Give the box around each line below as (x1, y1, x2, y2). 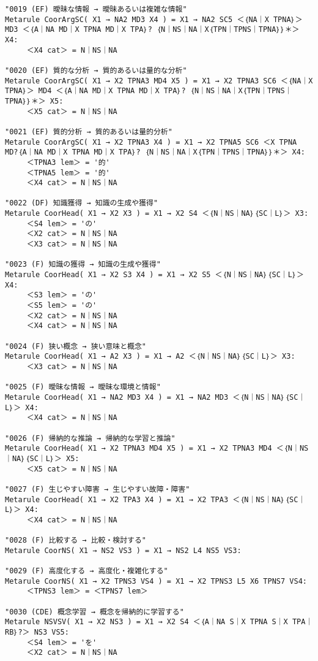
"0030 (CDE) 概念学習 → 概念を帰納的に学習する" (5, 607, 184, 616)
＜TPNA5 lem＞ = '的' (26, 168, 110, 177)
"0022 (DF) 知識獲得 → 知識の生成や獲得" (5, 199, 158, 208)
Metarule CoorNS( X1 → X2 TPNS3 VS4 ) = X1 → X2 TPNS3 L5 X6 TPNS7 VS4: (5, 576, 307, 586)
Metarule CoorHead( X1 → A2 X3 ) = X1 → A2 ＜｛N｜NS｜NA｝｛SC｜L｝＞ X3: (5, 352, 295, 361)
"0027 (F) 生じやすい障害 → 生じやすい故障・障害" (5, 484, 190, 494)
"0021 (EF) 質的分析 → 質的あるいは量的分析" (5, 127, 172, 136)
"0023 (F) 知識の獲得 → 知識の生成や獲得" (5, 260, 161, 269)
